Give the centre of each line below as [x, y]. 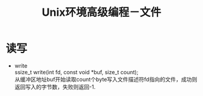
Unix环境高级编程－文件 [101, 12]
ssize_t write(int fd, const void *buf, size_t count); [76, 72]
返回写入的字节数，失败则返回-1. [55, 87]
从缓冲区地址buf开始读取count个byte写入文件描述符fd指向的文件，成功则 [106, 79]
